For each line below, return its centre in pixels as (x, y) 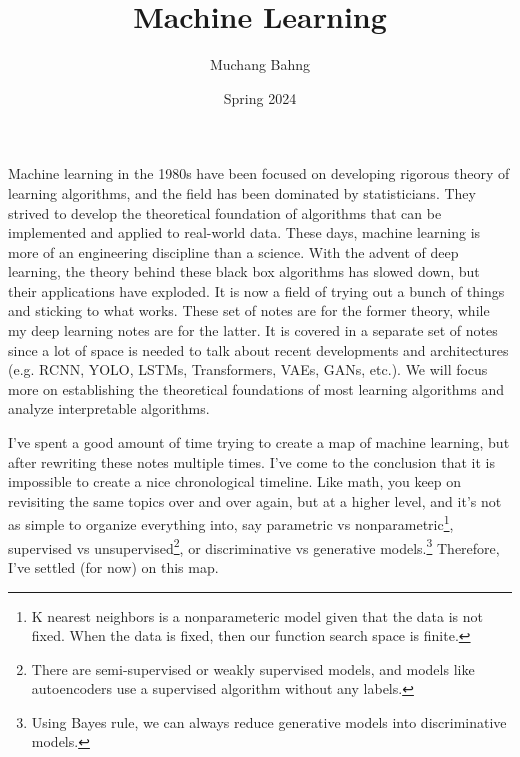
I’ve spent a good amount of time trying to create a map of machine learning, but (259, 442)
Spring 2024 (260, 97)
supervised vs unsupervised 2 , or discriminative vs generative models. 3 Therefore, (254, 546)
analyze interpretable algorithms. (109, 408)
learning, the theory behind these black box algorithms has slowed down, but (244, 271)
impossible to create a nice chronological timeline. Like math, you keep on (235, 481)
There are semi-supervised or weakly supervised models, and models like (253, 668)
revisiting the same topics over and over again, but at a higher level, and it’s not (255, 500)
